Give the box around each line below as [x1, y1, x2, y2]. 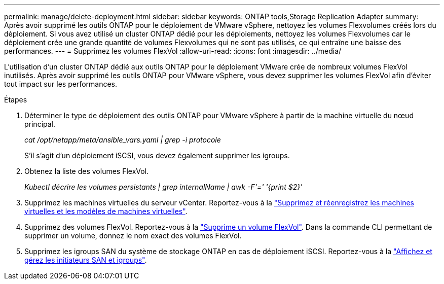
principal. [24, 120, 56, 128]
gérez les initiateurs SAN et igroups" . [24, 256, 147, 264]
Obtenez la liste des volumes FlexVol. [24, 167, 149, 175]
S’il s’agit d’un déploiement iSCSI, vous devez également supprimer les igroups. [24, 151, 290, 160]
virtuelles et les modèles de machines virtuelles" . [24, 207, 188, 216]
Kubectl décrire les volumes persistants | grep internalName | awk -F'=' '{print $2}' [24, 183, 303, 191]
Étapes [4, 95, 27, 104]
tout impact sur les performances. [4, 80, 117, 88]
